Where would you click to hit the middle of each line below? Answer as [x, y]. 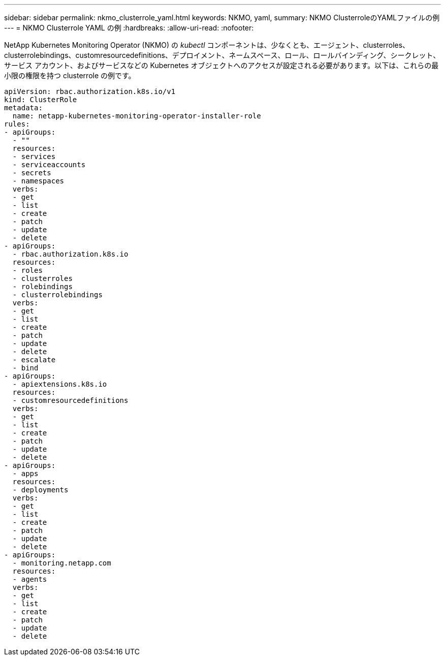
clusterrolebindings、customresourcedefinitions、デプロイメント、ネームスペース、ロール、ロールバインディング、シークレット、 [222, 55]
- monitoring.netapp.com [62, 563]
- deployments [40, 490]
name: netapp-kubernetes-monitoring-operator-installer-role [137, 116]
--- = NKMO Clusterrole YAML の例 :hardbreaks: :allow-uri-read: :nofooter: [129, 28]
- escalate [34, 360]
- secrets [32, 173]
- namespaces [38, 181]
